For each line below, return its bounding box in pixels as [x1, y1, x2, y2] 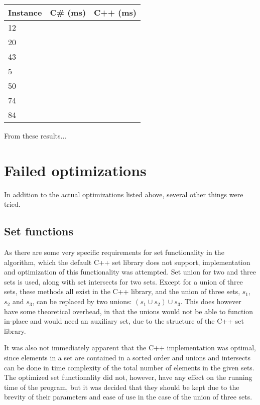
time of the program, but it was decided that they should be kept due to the [4, 381, 239, 392]
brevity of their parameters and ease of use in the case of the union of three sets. [4, 391, 252, 402]
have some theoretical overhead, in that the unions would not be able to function [4, 306, 253, 316]
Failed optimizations [4, 160, 147, 180]
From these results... [4, 130, 67, 141]
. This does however [180, 296, 241, 307]
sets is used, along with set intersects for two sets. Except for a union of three [4, 276, 243, 287]
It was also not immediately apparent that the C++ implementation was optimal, [4, 342, 256, 353]
